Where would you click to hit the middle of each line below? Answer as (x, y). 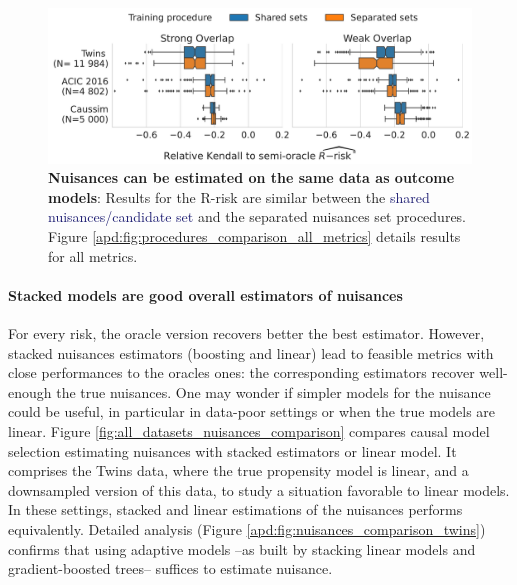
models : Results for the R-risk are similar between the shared (239, 196)
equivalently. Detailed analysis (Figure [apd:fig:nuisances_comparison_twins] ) (247, 528)
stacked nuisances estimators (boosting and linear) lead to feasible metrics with (251, 352)
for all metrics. (93, 255)
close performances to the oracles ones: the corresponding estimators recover (241, 372)
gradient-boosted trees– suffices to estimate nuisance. (170, 568)
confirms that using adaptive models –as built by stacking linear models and (242, 548)
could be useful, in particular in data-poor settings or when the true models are (252, 411)
